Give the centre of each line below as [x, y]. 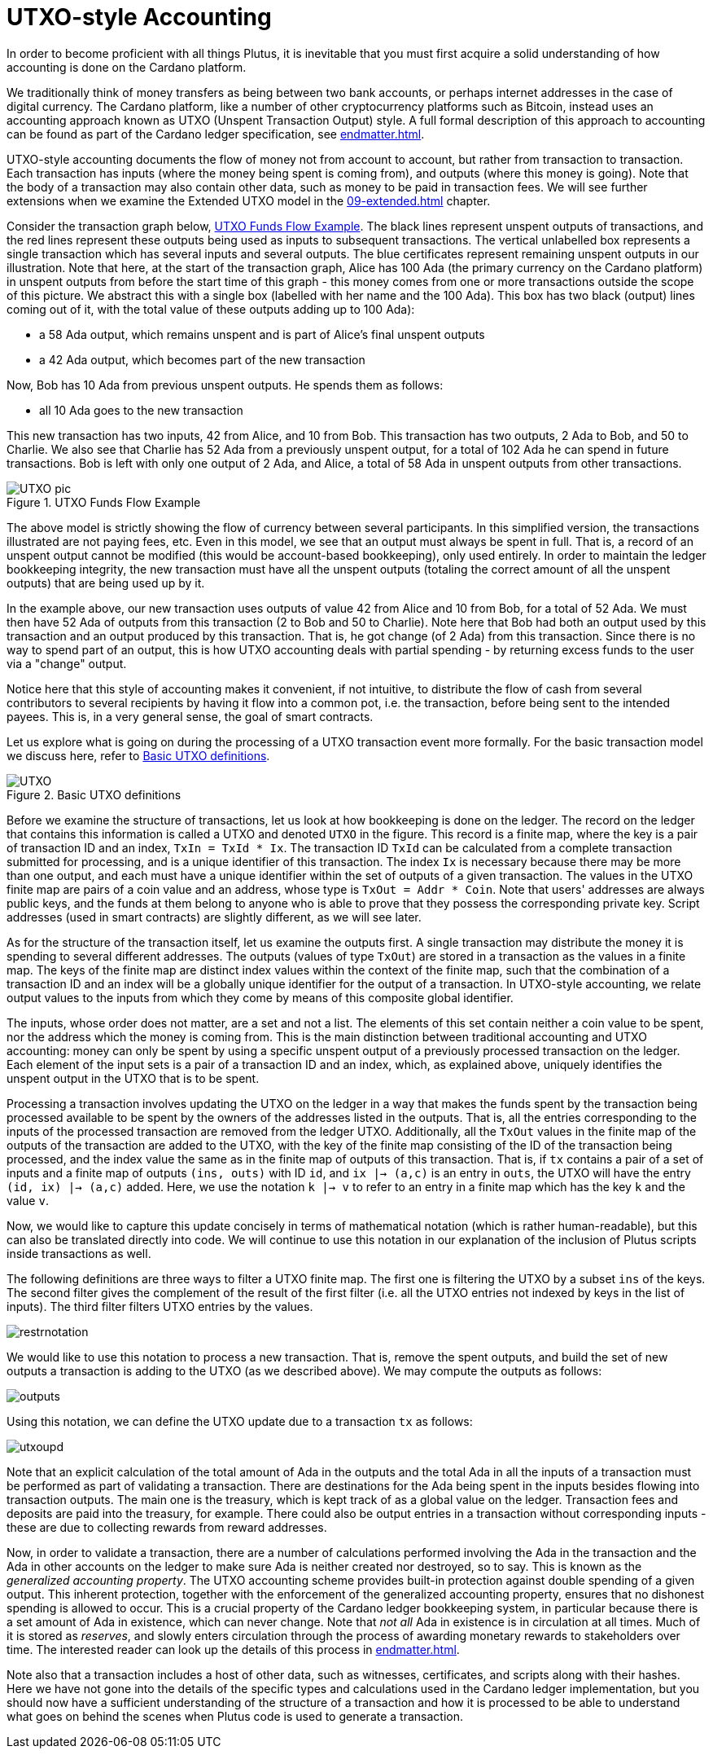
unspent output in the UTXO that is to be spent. [133, 1078]
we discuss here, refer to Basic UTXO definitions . [138, 755]
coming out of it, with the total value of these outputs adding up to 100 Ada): [211, 309]
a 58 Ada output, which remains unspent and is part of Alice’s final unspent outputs [262, 334]
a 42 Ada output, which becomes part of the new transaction [202, 359]
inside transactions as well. [79, 1253]
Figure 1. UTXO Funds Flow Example [104, 502]
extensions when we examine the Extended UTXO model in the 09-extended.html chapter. [249, 200]
